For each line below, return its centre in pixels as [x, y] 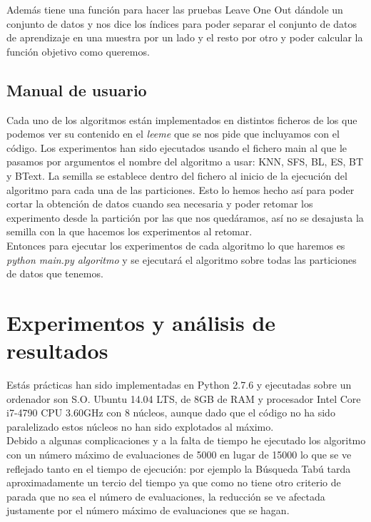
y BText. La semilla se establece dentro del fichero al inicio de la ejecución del [177, 175]
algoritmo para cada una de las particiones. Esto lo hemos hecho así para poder [181, 189]
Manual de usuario [77, 89]
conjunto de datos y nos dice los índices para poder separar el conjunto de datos [182, 23]
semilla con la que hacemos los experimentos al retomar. [129, 231]
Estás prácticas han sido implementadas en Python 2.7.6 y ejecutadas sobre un [179, 385]
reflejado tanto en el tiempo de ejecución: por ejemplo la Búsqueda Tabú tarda [179, 468]
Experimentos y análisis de [141, 322]
